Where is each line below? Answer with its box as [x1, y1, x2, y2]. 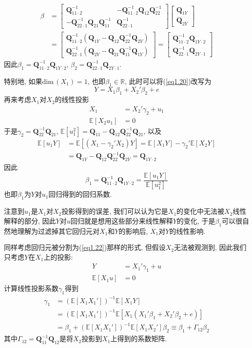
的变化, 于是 [176, 215, 215, 225]
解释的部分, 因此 [4, 215, 56, 225]
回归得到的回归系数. [48, 189, 112, 199]
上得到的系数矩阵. [110, 333, 167, 344]
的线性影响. [169, 225, 206, 236]
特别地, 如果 [4, 76, 42, 86]
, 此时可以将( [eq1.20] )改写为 [124, 76, 212, 86]
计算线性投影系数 [4, 283, 58, 293]
